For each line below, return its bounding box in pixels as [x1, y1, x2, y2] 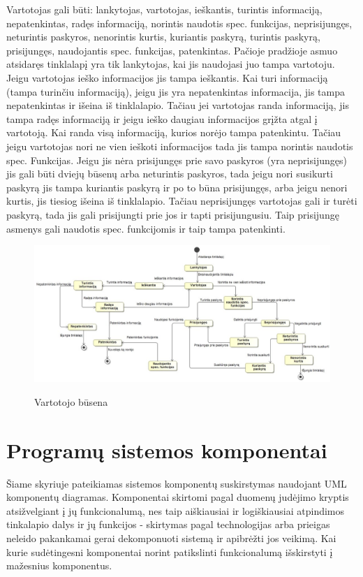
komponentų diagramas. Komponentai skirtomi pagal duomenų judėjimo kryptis [6, 490, 349, 504]
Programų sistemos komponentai [6, 435, 327, 464]
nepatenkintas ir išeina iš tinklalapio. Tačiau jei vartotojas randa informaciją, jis [6, 98, 349, 112]
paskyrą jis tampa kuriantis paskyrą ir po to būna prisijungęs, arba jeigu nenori [6, 180, 348, 194]
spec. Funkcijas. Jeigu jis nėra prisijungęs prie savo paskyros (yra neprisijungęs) [6, 152, 347, 167]
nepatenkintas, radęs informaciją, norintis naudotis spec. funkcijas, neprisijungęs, [6, 15, 353, 30]
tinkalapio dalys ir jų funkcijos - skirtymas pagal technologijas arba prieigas [6, 517, 330, 532]
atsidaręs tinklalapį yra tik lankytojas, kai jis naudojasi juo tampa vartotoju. [6, 57, 335, 71]
